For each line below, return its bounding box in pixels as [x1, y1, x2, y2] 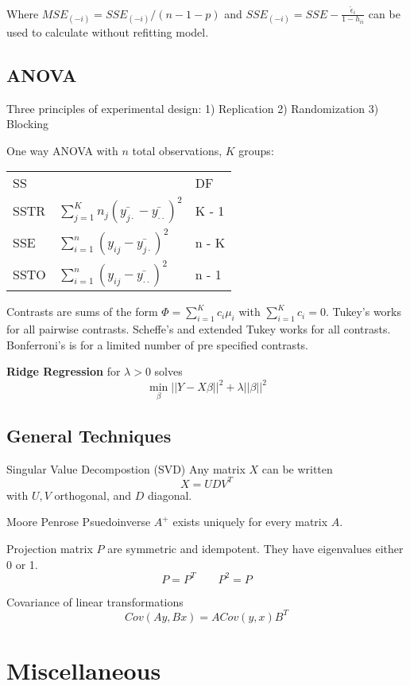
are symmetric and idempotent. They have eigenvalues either [107, 540, 404, 557]
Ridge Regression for [6, 363, 121, 380]
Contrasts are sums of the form [6, 303, 158, 320]
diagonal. [147, 486, 192, 503]
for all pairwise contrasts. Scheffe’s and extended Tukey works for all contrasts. [6, 321, 391, 337]
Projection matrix [6, 540, 93, 557]
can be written [261, 460, 333, 477]
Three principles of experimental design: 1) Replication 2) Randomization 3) [6, 99, 379, 116]
